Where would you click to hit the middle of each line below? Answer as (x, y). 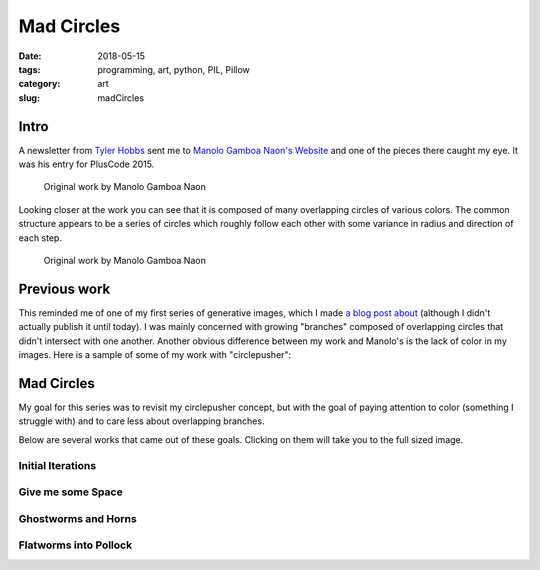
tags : (29, 69)
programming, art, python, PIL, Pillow (173, 69)
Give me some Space (71, 492)
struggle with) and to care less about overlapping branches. (141, 421)
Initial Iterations (57, 465)
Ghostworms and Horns (77, 518)
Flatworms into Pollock (75, 545)
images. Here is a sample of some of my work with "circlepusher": (155, 355)
